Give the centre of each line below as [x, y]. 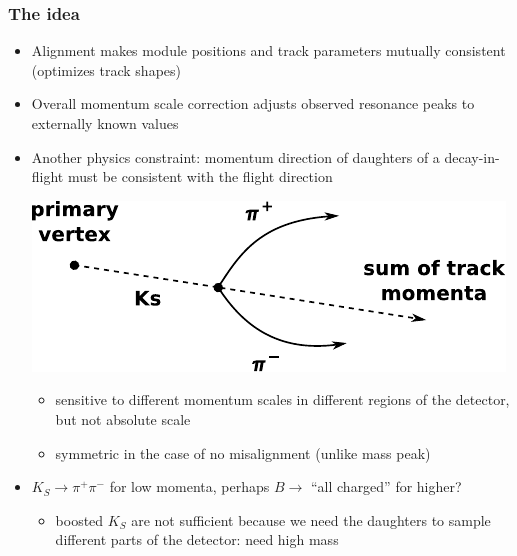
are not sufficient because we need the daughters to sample [311, 519]
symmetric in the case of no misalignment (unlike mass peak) [243, 452]
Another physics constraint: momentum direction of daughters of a [235, 156]
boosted [79, 519]
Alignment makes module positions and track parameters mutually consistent [268, 50]
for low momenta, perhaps [189, 486]
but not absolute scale [123, 418]
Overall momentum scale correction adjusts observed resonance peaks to [253, 103]
